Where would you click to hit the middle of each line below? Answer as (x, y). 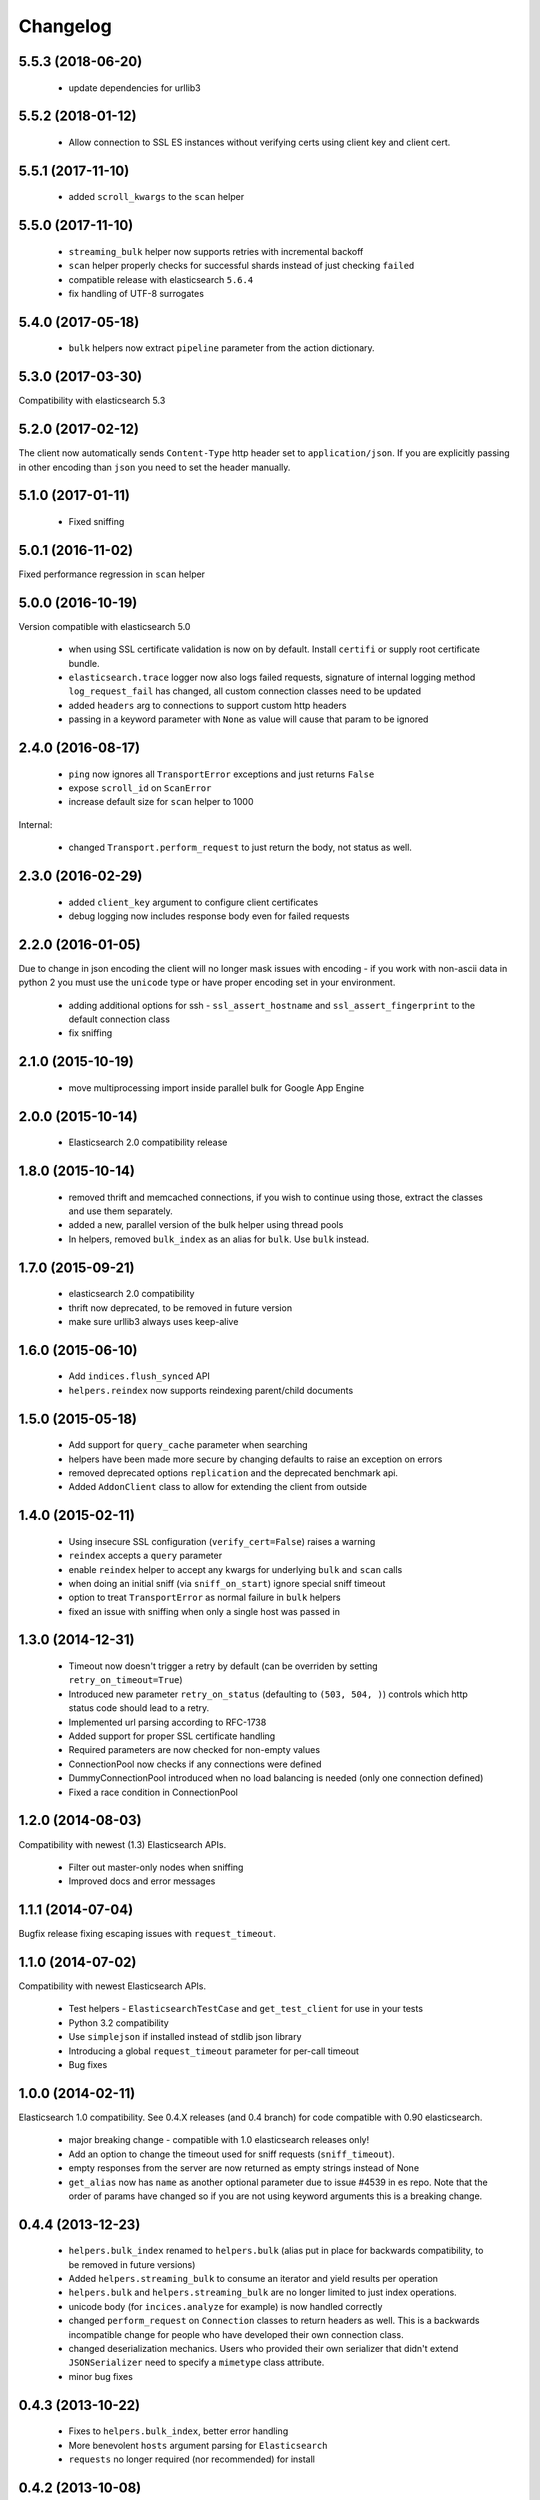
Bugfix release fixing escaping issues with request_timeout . (147, 1934)
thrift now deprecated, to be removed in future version (180, 1307)
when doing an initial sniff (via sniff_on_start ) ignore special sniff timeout (227, 1583)
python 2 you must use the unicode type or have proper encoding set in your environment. (207, 982)
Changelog (65, 26)
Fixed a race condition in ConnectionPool (153, 1792)
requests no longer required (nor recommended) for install (191, 2459)
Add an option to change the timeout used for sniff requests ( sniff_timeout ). (231, 2154)
